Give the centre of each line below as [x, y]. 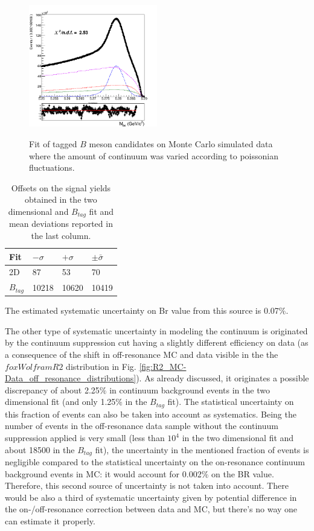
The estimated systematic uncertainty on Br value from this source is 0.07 [142, 310]
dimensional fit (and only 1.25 [60, 402]
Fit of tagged [53, 144]
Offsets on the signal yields [61, 187]
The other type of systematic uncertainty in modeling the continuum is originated [156, 330]
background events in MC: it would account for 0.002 [103, 473]
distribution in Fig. [101, 366]
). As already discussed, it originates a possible [223, 378]
